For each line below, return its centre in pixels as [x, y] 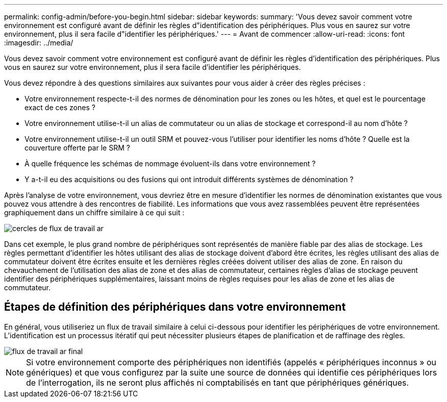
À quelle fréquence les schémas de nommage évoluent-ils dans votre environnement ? [170, 164]
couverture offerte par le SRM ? [77, 148]
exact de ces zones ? [60, 107]
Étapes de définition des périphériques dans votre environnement [175, 307]
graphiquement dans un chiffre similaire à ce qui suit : [94, 212]
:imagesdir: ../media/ [39, 43]
